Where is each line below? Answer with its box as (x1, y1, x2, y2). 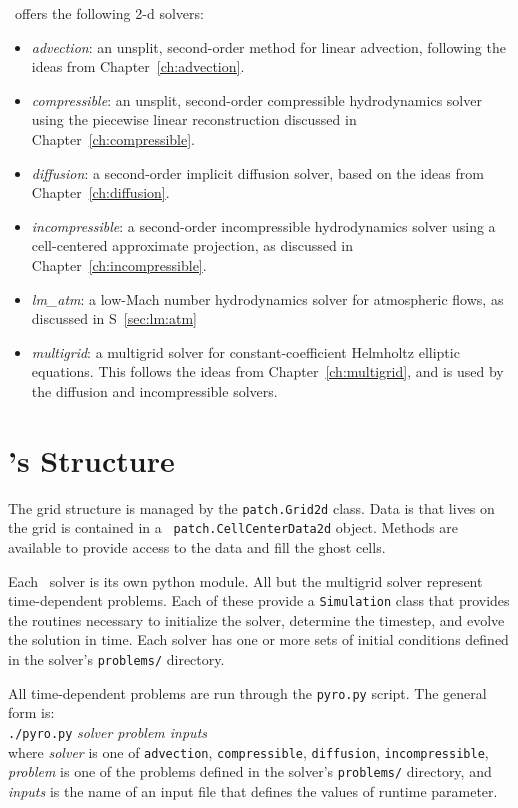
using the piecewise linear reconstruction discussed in (31, 109, 357, 130)
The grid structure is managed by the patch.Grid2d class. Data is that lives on (8, 497, 495, 518)
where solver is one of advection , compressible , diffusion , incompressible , (8, 741, 489, 762)
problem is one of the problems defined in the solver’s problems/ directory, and (8, 761, 492, 782)
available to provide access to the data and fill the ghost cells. (8, 536, 386, 557)
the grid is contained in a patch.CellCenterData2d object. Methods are (8, 517, 458, 538)
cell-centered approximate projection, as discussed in (31, 235, 354, 256)
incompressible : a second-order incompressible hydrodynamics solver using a (31, 215, 496, 236)
